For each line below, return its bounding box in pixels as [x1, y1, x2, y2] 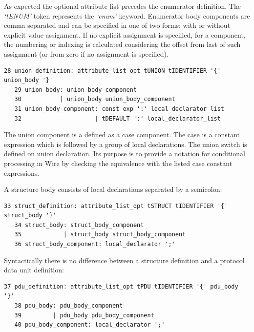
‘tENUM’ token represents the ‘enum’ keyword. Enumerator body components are [4, 10, 250, 21]
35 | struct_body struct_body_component [14, 231, 186, 238]
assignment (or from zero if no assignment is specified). [4, 48, 169, 59]
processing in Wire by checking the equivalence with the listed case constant [4, 158, 233, 168]
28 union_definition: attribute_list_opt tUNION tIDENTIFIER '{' [4, 67, 221, 74]
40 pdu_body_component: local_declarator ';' [14, 321, 165, 329]
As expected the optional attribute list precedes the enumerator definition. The [4, 1, 241, 11]
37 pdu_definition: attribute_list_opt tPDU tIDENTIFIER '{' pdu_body [4, 283, 238, 290]
